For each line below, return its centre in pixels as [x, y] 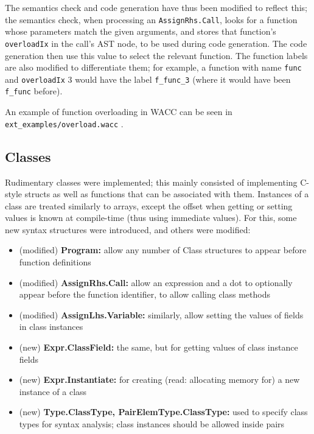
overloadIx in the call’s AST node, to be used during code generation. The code [156, 43]
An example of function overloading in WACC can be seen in [119, 112]
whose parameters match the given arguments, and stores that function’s [141, 31]
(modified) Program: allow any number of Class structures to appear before [163, 250]
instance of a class [53, 391]
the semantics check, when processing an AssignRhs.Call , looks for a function [151, 19]
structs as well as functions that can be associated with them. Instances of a [167, 194]
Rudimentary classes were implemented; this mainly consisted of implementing [151, 182]
